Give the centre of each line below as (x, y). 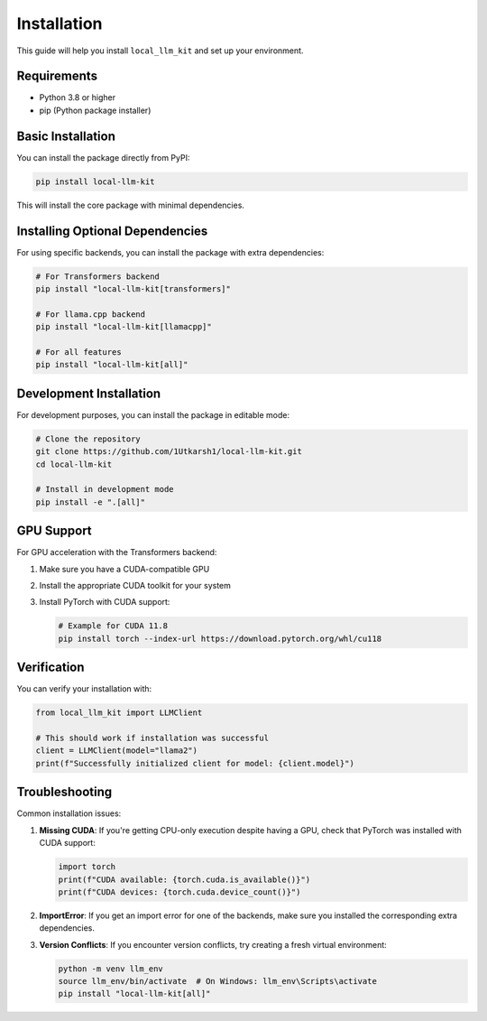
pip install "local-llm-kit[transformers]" (133, 289)
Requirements (57, 76)
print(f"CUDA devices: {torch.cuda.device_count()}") (179, 892)
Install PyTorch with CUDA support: (105, 602)
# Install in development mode (105, 489)
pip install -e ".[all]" (91, 502)
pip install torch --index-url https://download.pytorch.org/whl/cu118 (220, 638)
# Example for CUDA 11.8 (113, 626)
